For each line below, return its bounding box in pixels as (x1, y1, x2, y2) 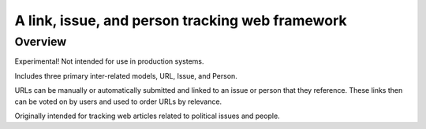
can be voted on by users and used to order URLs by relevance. (14, 97, 222, 106)
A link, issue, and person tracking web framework (14, 12, 347, 29)
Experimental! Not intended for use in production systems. (14, 57, 204, 66)
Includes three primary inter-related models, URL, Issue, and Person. (14, 71, 238, 80)
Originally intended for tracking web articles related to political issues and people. (14, 111, 280, 120)
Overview (14, 35, 67, 49)
